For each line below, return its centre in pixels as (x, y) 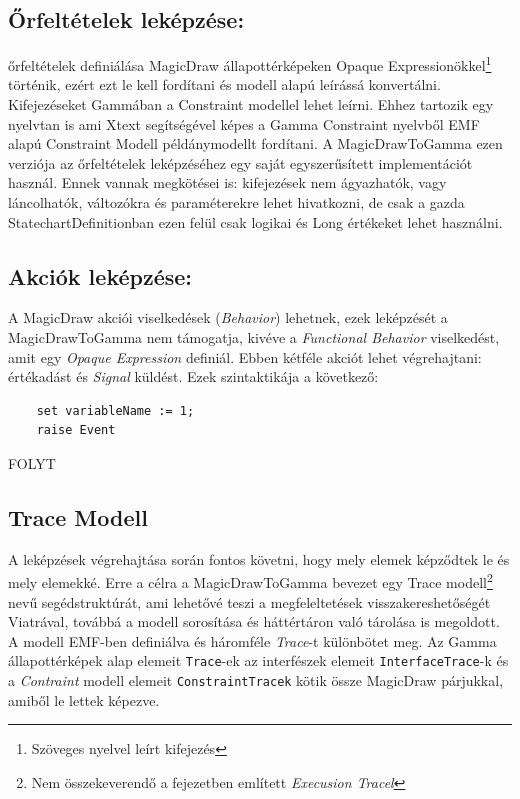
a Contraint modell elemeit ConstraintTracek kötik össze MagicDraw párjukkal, (256, 680)
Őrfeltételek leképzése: (126, 19)
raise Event (76, 430)
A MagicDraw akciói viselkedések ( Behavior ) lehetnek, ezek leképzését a (228, 317)
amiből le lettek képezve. (84, 699)
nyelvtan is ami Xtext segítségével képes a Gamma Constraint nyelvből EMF (244, 123)
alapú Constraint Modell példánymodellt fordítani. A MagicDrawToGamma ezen (255, 143)
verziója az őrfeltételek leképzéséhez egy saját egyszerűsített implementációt (240, 162)
